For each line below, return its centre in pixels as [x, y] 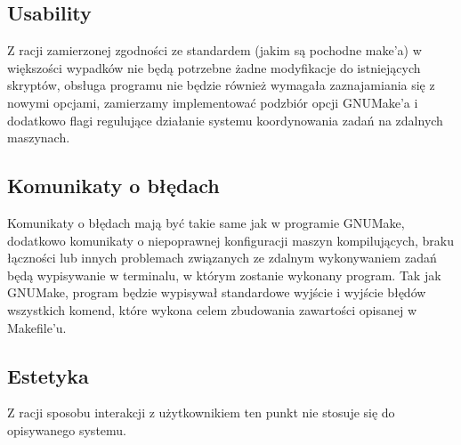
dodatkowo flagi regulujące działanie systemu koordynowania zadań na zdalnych [225, 120]
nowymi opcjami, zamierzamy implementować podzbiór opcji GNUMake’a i [213, 102]
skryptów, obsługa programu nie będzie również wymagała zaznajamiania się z [221, 85]
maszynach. [39, 138]
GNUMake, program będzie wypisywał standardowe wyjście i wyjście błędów [217, 292]
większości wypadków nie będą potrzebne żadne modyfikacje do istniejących [214, 67]
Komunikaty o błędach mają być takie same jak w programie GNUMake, [206, 222]
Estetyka [48, 375]
